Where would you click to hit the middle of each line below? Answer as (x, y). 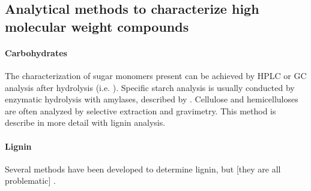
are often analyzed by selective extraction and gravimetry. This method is (140, 110)
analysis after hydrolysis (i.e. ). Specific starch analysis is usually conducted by (150, 87)
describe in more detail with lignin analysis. (85, 122)
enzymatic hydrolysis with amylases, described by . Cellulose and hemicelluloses (152, 99)
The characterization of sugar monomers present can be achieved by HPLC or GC (156, 75)
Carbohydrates (36, 52)
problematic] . (30, 181)
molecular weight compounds (97, 26)
